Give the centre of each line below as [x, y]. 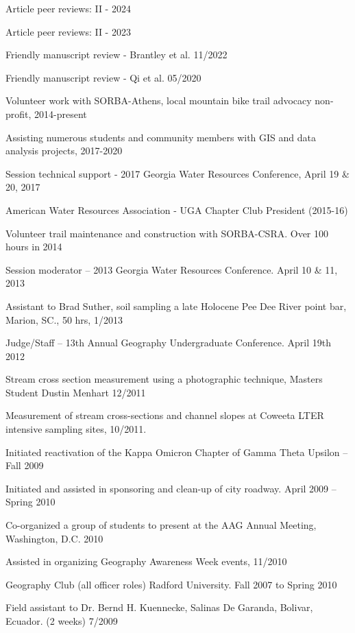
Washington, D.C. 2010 [54, 538]
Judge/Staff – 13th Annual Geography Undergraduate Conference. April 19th [168, 343]
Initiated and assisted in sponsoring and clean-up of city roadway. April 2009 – [171, 488]
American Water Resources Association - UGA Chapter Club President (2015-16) [177, 210]
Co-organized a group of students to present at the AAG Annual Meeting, [161, 525]
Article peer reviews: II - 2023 [68, 31]
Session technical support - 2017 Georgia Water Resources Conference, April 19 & [177, 173]
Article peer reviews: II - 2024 [68, 8]
